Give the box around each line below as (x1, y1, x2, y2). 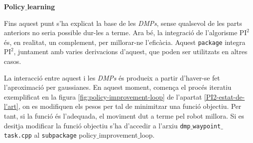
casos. (4, 56, 21, 66)
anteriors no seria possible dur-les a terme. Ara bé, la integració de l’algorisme (4, 27, 237, 38)
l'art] (4, 101, 19, 111)
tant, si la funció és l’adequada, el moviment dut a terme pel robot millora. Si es (4, 111, 244, 121)
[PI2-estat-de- (204, 91, 245, 102)
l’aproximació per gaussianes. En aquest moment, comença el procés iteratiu (4, 82, 232, 92)
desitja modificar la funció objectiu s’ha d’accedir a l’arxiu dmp (4, 120, 191, 130)
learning (27, 1, 55, 11)
